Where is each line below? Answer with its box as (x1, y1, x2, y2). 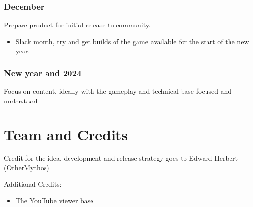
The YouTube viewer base (15, 195, 93, 206)
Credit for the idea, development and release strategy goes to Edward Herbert (4, 153, 238, 163)
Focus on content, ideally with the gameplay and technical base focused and (4, 86, 232, 96)
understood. (4, 95, 40, 105)
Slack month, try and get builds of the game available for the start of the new (15, 36, 249, 46)
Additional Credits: (4, 179, 62, 189)
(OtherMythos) (4, 162, 49, 173)
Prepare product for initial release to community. (4, 20, 151, 30)
